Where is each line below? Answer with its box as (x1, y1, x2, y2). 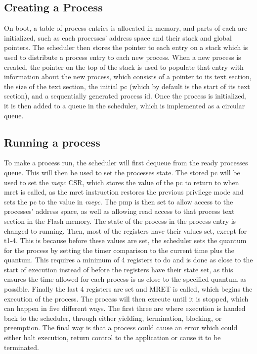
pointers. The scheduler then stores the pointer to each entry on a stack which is (4, 42, 248, 52)
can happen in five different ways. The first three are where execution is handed (4, 303, 246, 313)
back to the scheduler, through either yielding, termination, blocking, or (4, 312, 222, 323)
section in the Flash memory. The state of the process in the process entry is (4, 215, 236, 226)
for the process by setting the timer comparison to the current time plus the (4, 245, 235, 255)
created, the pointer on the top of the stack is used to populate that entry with (4, 61, 244, 72)
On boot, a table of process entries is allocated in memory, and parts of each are (4, 23, 248, 33)
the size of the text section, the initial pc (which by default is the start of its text (4, 81, 250, 91)
